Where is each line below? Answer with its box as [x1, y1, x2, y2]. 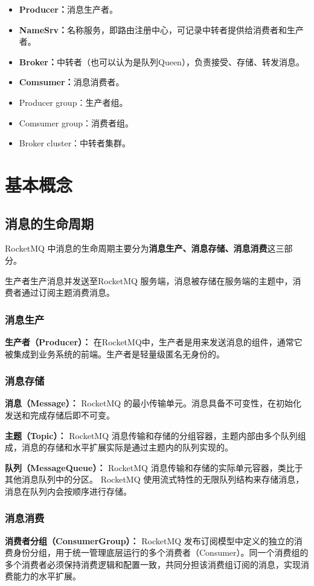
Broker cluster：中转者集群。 [19, 137, 131, 149]
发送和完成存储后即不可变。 [5, 408, 115, 421]
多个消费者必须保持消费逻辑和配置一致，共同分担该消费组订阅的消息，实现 [5, 558, 301, 570]
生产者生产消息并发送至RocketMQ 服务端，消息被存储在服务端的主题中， [5, 274, 293, 287]
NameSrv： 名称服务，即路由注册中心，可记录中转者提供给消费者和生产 [19, 23, 304, 36]
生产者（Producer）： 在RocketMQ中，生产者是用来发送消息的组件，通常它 [5, 335, 303, 348]
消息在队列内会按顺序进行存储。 [5, 484, 132, 497]
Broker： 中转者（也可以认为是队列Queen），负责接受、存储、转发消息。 [19, 55, 304, 68]
